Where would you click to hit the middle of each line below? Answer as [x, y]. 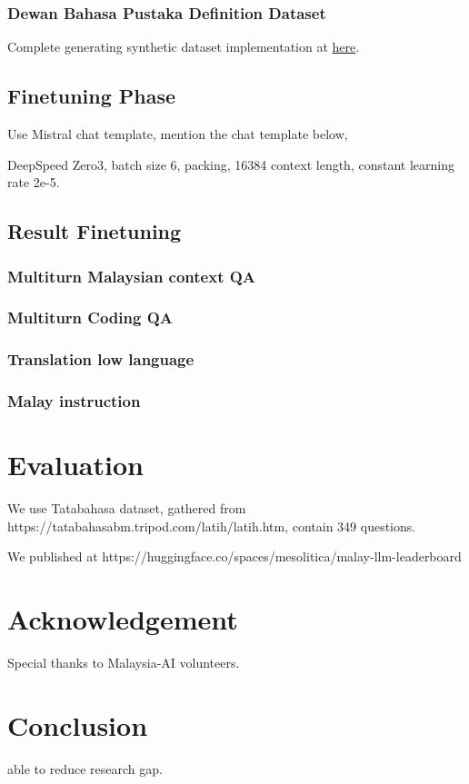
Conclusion [78, 724]
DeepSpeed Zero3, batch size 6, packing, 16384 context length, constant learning [231, 164]
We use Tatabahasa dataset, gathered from [127, 508]
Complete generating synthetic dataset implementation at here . [184, 47]
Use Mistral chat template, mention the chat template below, [178, 134]
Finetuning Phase [92, 96]
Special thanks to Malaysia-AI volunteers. [124, 662]
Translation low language [101, 359]
